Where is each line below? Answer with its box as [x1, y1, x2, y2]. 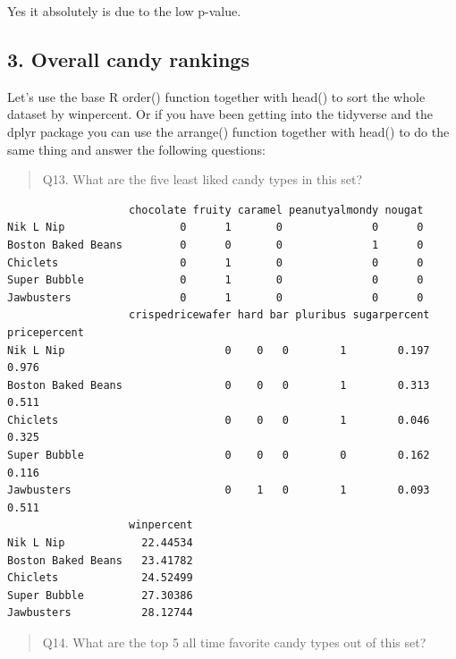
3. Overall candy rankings [7, 45, 249, 72]
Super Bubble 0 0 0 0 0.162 [7, 449, 430, 462]
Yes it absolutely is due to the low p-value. [7, 2, 241, 20]
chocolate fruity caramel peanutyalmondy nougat [129, 203, 424, 216]
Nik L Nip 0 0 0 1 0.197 [7, 343, 430, 357]
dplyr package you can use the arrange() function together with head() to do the [7, 122, 450, 140]
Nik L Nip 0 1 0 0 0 [7, 221, 424, 234]
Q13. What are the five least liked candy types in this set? [42, 170, 363, 189]
